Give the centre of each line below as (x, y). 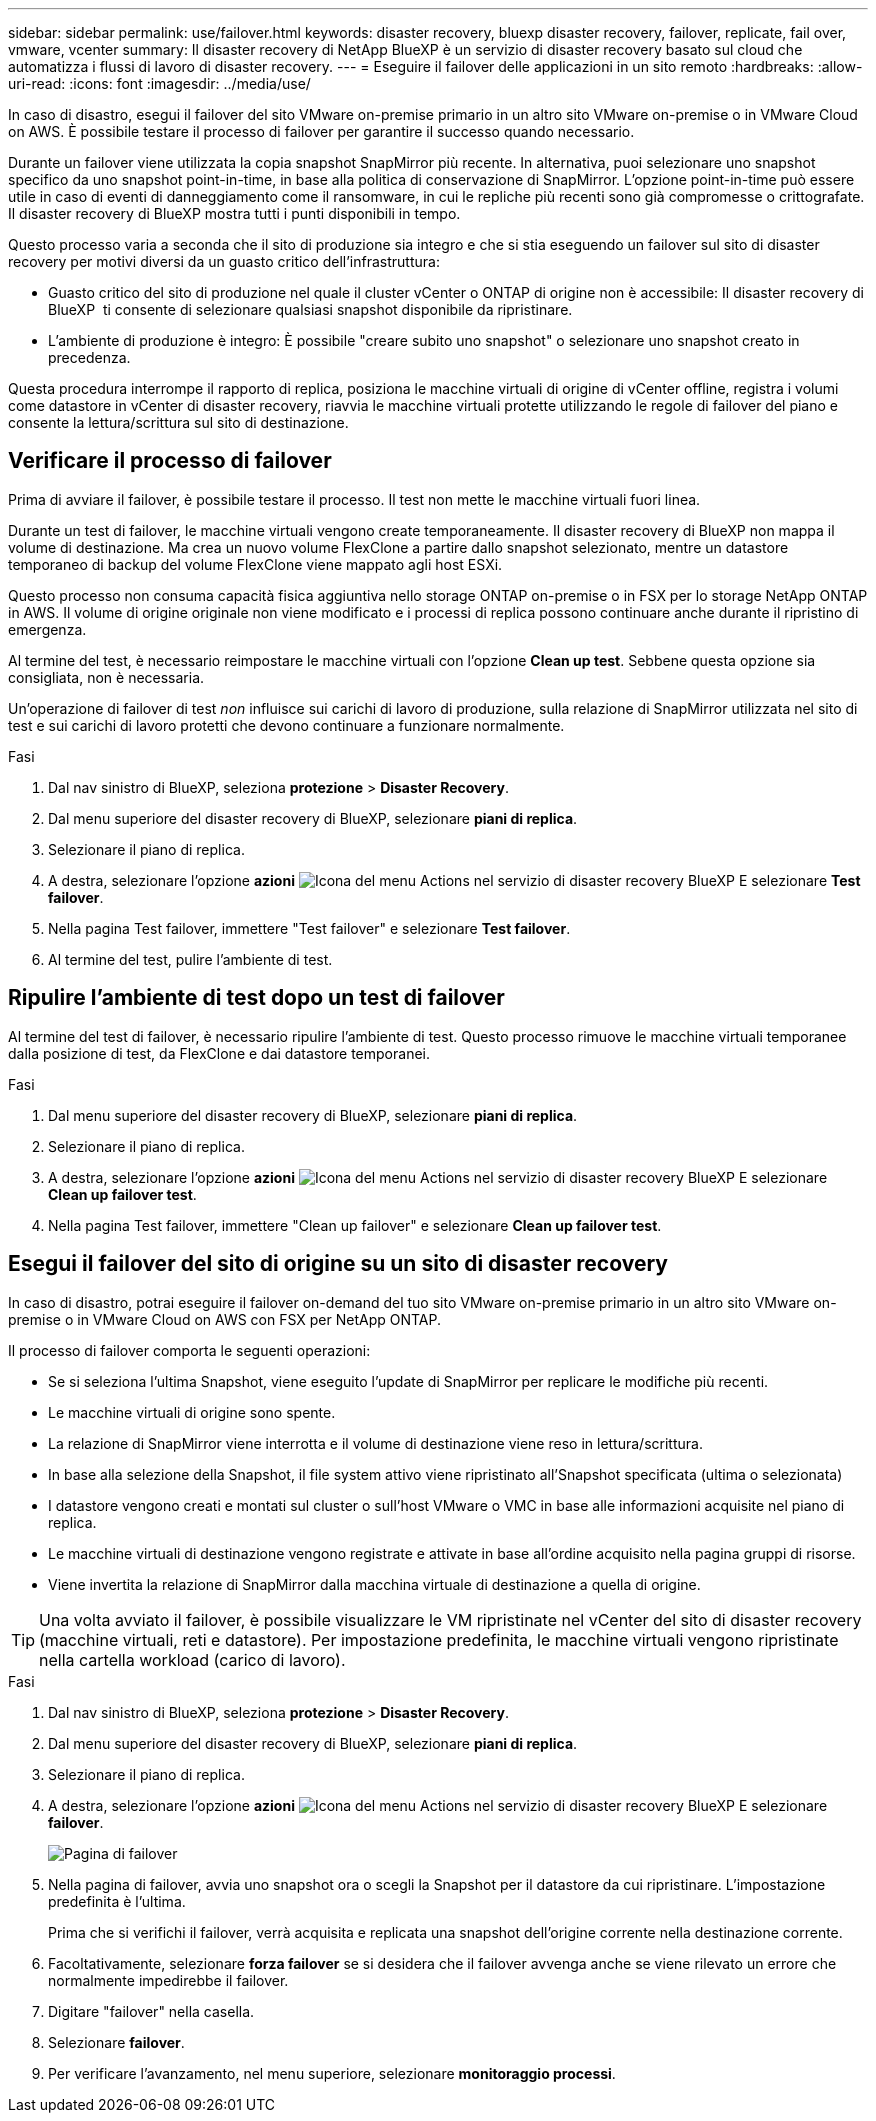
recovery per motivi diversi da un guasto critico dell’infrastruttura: (224, 261)
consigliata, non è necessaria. (106, 677)
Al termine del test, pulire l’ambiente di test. (190, 959)
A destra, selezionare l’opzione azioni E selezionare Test (454, 880)
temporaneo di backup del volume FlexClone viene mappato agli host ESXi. (255, 564)
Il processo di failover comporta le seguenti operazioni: (189, 1350)
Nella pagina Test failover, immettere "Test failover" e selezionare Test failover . (309, 928)
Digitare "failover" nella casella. (151, 2011)
